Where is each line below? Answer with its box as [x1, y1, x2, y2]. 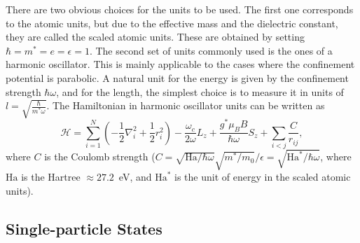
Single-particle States [6, 217, 162, 239]
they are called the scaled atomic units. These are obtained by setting [6, 29, 305, 44]
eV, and [118, 169, 152, 184]
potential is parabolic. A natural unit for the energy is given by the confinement [6, 70, 349, 85]
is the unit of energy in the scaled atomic [174, 169, 351, 184]
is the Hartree [21, 169, 81, 184]
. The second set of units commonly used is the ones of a [89, 43, 333, 57]
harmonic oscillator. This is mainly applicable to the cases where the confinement [6, 57, 355, 71]
